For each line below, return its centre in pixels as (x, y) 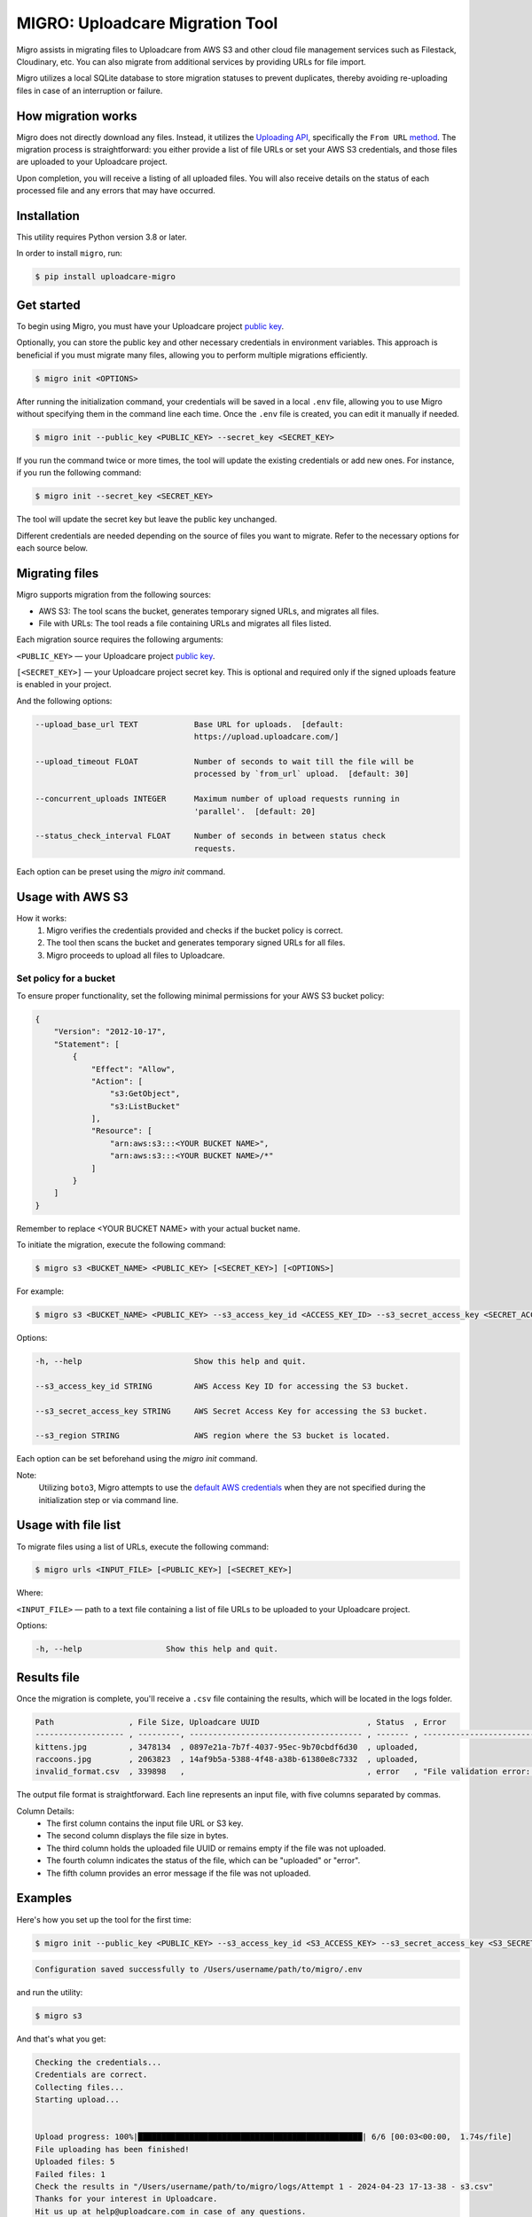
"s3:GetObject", (145, 1094)
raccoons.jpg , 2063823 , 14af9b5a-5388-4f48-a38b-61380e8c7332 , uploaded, (227, 1759)
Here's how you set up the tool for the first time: (104, 1919)
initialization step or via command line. (109, 1500)
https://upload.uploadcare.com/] (266, 737)
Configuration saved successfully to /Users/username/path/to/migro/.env (199, 1970)
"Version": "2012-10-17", (110, 1032)
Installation (48, 216)
